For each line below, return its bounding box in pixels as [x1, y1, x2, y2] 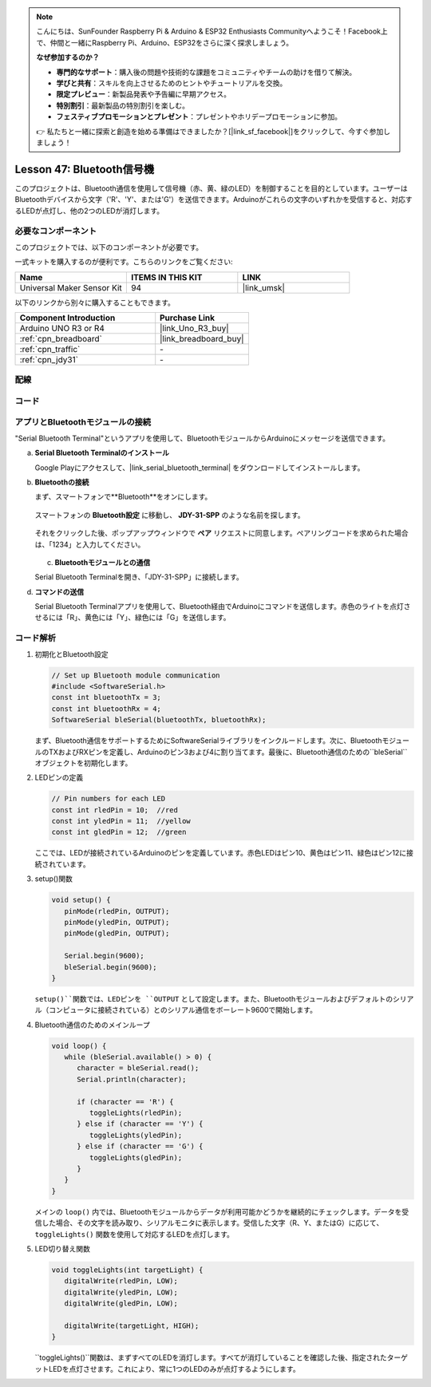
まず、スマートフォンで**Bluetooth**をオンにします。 [34, 492, 212, 502]
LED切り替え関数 [34, 1243, 91, 1253]
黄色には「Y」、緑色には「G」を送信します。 [85, 613, 231, 622]
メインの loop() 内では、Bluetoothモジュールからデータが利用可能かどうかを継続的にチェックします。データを [34, 1207, 402, 1216]
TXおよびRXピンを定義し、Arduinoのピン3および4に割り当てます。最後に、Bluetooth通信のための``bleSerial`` [48, 747, 408, 757]
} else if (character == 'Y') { [77, 1120, 204, 1128]
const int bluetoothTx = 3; [51, 693, 161, 702]
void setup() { [51, 895, 111, 905]
